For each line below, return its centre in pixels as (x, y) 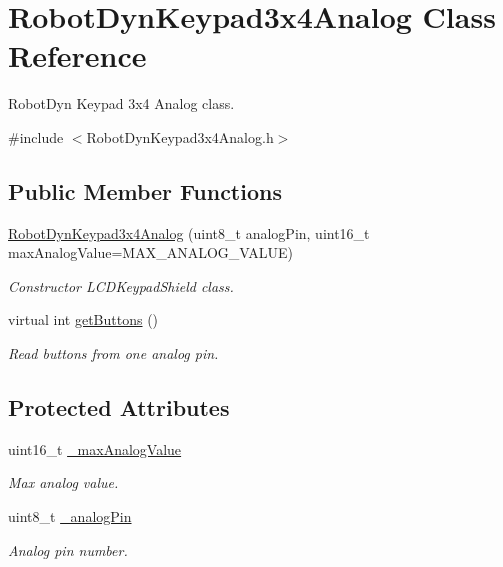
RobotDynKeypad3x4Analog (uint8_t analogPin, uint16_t (189, 232)
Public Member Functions (145, 190)
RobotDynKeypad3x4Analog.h (180, 136)
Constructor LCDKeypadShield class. (121, 285)
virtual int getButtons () (83, 319)
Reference (77, 55)
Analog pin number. (68, 549)
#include (36, 136)
